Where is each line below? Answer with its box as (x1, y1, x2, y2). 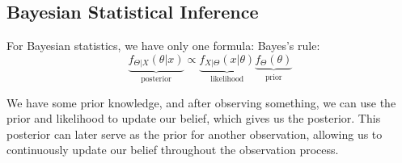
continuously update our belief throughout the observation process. (6, 141, 339, 158)
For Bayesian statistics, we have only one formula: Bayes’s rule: (6, 37, 320, 54)
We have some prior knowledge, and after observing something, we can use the (6, 94, 396, 111)
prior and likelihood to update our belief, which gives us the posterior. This (6, 110, 381, 127)
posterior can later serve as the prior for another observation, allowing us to (6, 125, 383, 142)
